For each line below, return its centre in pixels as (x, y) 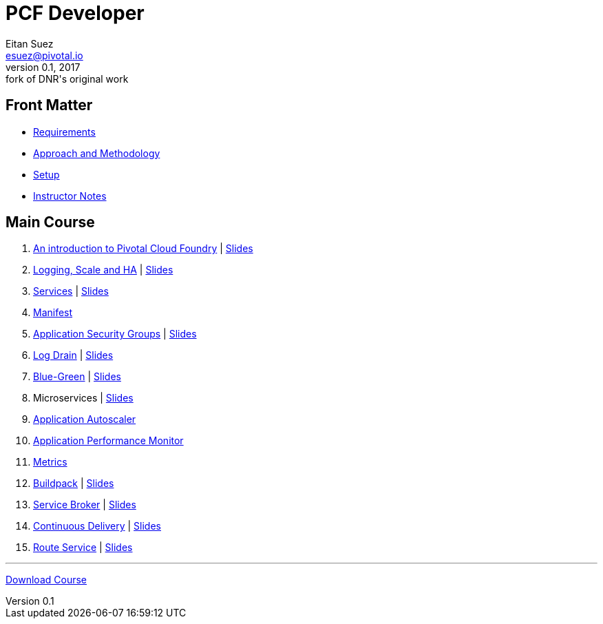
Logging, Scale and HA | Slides (103, 270)
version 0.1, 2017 (43, 67)
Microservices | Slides (83, 398)
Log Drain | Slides (73, 355)
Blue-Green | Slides (77, 377)
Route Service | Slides (83, 548)
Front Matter (49, 105)
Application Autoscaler (85, 419)
